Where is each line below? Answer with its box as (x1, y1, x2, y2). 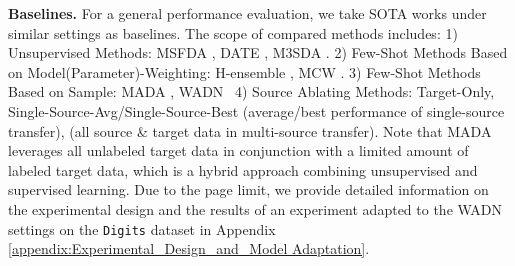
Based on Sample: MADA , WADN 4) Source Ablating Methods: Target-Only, (8, 81, 495, 102)
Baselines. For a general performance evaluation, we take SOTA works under (8, 3, 487, 23)
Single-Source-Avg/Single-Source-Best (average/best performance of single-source (8, 100, 505, 121)
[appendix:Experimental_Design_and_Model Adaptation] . (8, 238, 370, 259)
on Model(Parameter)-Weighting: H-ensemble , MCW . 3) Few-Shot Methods (8, 61, 481, 82)
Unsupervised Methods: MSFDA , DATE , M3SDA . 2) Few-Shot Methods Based (8, 42, 508, 63)
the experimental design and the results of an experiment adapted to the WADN (8, 198, 503, 219)
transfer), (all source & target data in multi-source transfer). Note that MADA (8, 120, 492, 141)
